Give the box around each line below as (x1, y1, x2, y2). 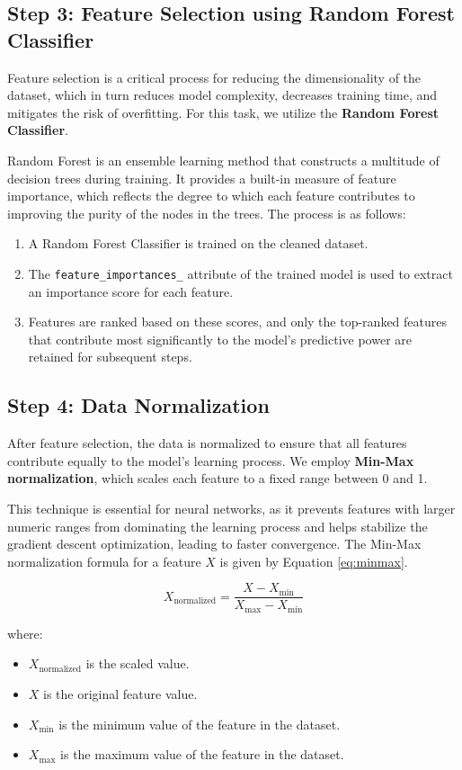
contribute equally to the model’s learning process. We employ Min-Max (7, 451, 414, 470)
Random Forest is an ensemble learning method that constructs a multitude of (7, 150, 440, 169)
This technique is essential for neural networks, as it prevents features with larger (7, 498, 456, 517)
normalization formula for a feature (7, 551, 201, 570)
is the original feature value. (43, 685, 198, 703)
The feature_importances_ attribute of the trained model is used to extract (28, 264, 453, 282)
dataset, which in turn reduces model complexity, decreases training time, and (7, 85, 438, 104)
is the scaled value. (85, 654, 190, 673)
